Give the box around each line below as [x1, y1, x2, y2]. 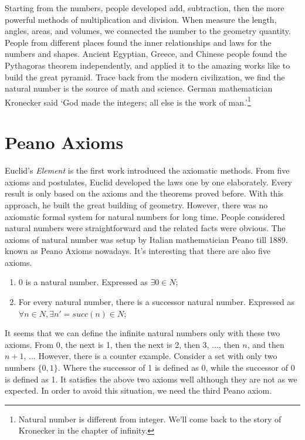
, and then [247, 338, 284, 350]
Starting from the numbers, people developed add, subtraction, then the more [5, 2, 284, 13]
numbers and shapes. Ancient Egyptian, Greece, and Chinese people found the [5, 48, 287, 60]
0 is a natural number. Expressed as [18, 276, 148, 288]
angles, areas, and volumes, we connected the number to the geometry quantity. [5, 25, 291, 37]
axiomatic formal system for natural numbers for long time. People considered [5, 210, 285, 222]
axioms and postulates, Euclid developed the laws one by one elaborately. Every [5, 175, 293, 188]
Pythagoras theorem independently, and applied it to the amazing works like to [5, 59, 290, 71]
